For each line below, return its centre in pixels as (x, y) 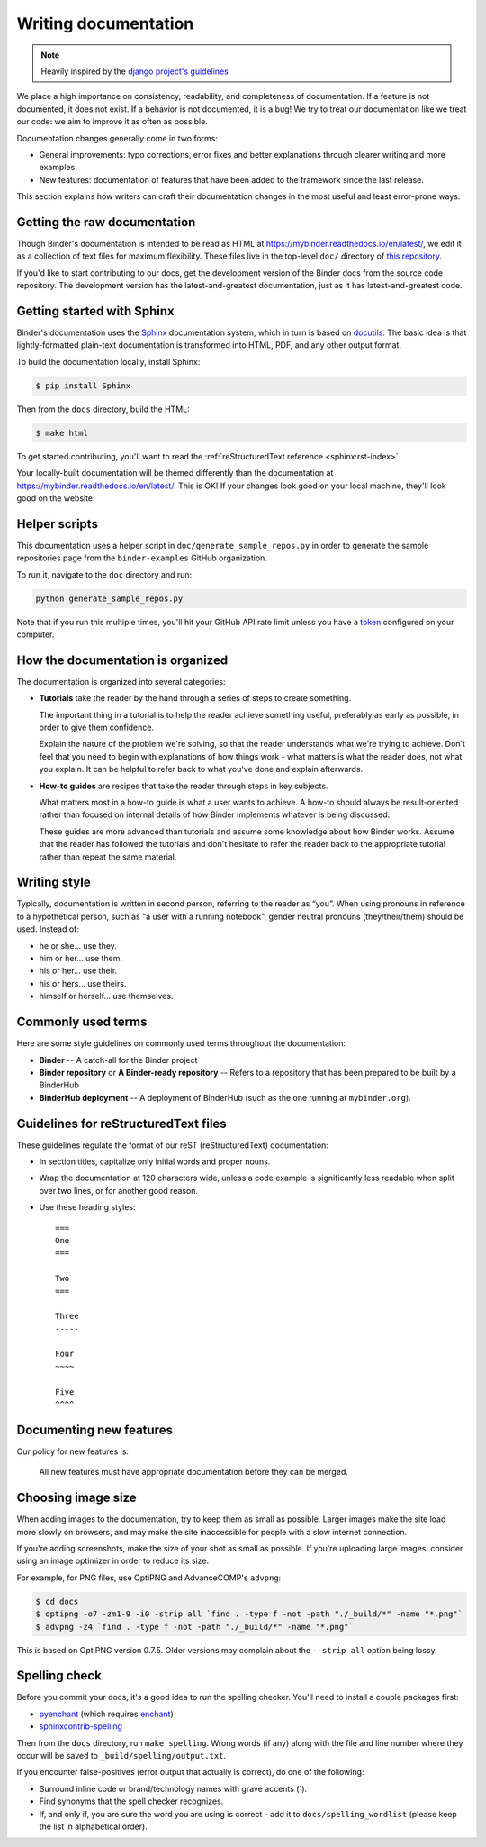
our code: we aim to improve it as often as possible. (112, 122)
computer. (36, 634)
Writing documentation (105, 23)
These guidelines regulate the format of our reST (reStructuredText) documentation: (172, 1145)
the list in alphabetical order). (93, 1826)
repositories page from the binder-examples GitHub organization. (142, 558)
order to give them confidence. (97, 728)
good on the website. (56, 498)
